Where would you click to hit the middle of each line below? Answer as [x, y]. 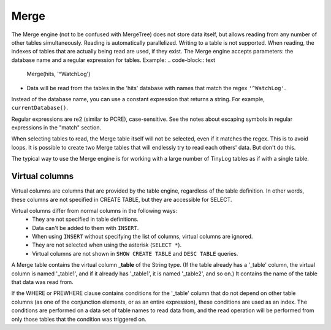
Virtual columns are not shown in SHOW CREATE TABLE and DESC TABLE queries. [135, 253]
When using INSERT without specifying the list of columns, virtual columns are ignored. [143, 237]
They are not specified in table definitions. [86, 219]
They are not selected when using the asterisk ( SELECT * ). [107, 245]
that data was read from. [42, 282]
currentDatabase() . [40, 108]
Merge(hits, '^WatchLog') [59, 74]
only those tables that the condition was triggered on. [79, 319]
